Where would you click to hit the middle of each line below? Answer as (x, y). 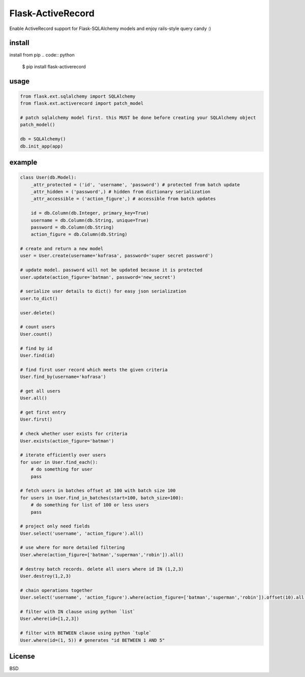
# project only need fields (55, 526)
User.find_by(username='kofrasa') (63, 377)
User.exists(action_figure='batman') (67, 441)
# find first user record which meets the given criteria (94, 370)
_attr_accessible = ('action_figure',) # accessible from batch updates (123, 199)
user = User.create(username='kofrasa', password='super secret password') (117, 256)
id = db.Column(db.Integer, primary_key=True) (90, 213)
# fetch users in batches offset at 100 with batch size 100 (98, 491)
